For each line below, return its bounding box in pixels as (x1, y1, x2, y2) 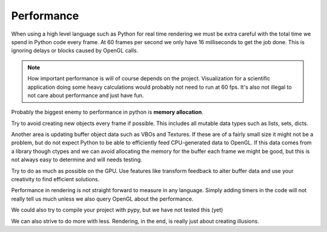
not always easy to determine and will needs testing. (11, 156, 142, 163)
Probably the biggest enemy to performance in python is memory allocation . (11, 109, 203, 116)
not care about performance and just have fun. (27, 91, 144, 99)
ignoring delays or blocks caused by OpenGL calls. (11, 47, 139, 54)
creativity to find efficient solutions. (11, 176, 100, 183)
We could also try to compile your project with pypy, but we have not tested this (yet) (11, 206, 223, 214)
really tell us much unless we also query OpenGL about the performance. (11, 195, 194, 202)
